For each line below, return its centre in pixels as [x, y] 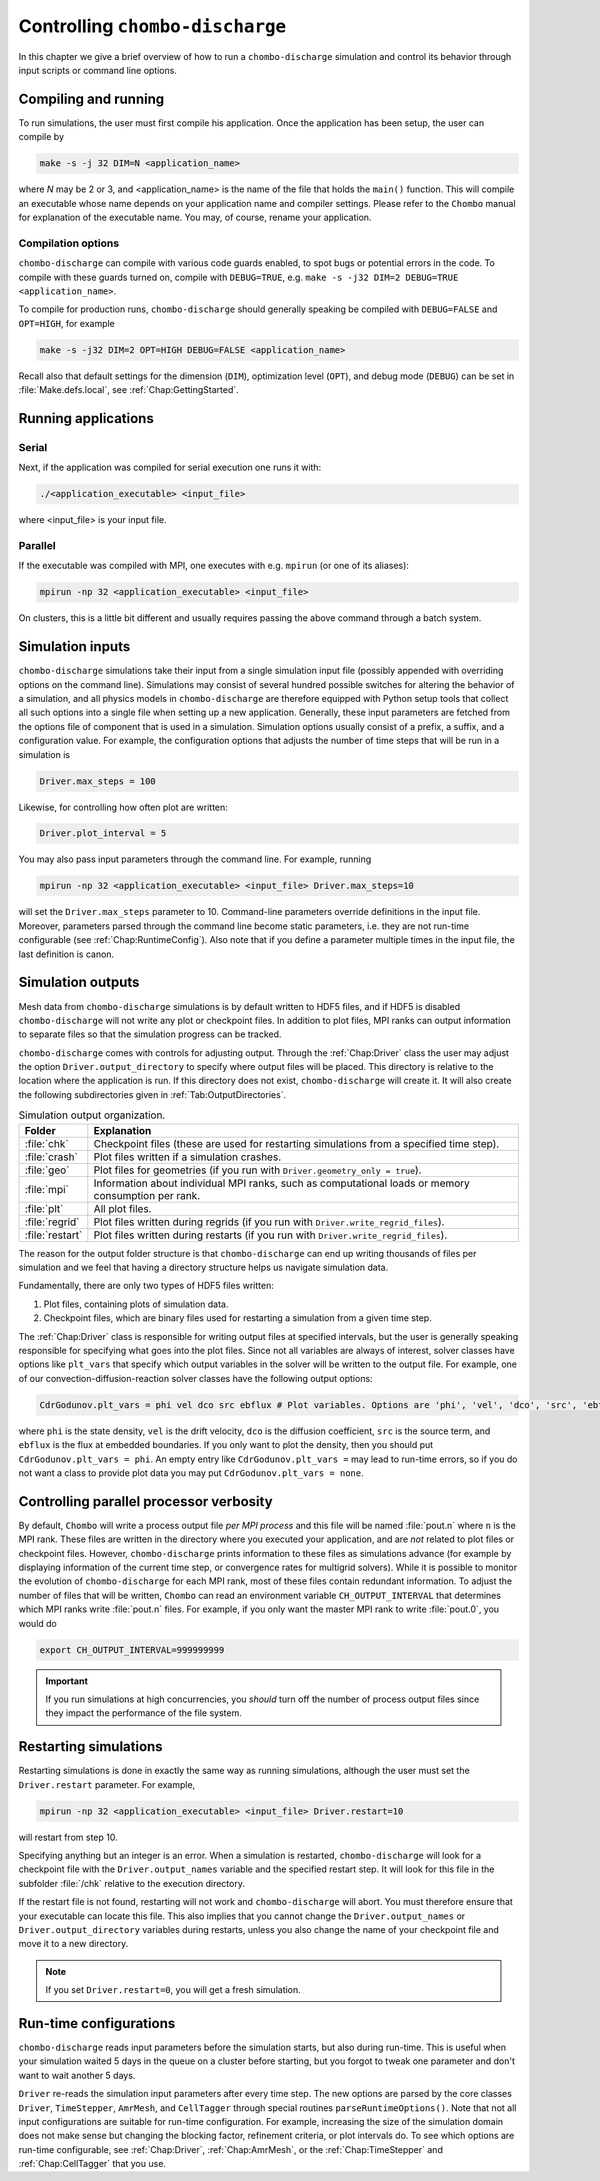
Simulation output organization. [92, 1115]
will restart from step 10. [68, 1837]
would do [37, 1623]
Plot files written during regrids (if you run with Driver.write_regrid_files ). [269, 1222]
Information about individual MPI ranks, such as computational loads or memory [281, 1183]
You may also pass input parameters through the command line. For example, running [195, 859]
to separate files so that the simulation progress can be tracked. [150, 1034]
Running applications [86, 418]
